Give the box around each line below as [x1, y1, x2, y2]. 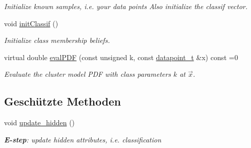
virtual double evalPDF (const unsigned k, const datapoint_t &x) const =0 [4, 52, 238, 62]
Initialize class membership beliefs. [4, 35, 110, 45]
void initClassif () [4, 18, 58, 28]
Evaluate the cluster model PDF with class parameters [4, 69, 171, 79]
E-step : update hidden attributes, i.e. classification [4, 134, 161, 144]
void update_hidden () [4, 117, 75, 128]
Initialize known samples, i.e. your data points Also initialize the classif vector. [4, 1, 247, 11]
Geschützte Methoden [4, 93, 121, 109]
